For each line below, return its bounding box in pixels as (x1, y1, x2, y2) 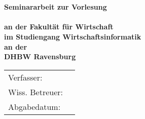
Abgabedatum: (8, 100, 61, 112)
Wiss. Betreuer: (8, 86, 63, 98)
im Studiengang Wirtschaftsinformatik (4, 31, 141, 42)
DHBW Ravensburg (4, 51, 76, 62)
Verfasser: (8, 71, 43, 83)
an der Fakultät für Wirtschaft (4, 21, 114, 32)
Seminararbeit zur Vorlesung (4, 2, 107, 12)
